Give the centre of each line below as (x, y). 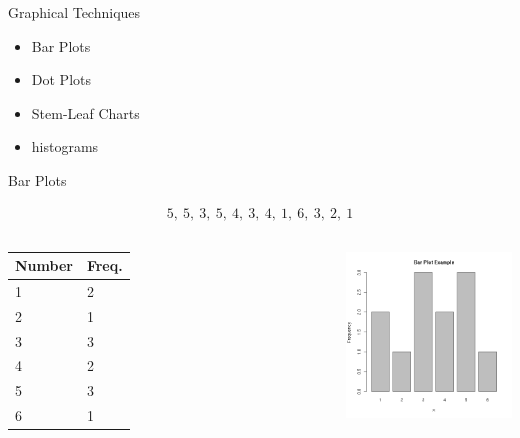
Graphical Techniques (74, 12)
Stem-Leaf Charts (85, 112)
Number (44, 265)
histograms (65, 146)
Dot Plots (61, 79)
